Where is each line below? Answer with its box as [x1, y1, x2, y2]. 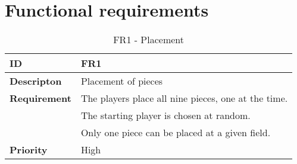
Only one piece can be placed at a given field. [80, 126, 271, 140]
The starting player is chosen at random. [80, 108, 251, 123]
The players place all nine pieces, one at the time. [80, 91, 288, 105]
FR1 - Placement [113, 33, 185, 47]
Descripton [10, 74, 62, 88]
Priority [10, 143, 48, 157]
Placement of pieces [80, 74, 163, 88]
